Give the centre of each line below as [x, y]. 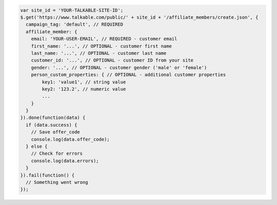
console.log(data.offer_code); [70, 139]
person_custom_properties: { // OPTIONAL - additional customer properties [128, 75]
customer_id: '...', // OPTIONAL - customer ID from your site [112, 60]
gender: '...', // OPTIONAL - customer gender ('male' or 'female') [119, 67]
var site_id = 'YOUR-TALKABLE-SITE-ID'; [72, 10]
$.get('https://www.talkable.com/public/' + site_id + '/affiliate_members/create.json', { [139, 17]
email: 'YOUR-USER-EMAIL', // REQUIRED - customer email [104, 39]
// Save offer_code [56, 132]
